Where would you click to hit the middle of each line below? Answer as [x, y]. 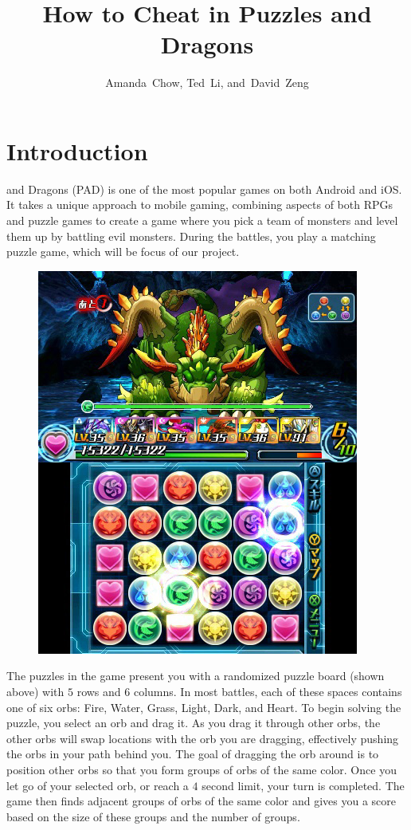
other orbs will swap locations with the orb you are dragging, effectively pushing [203, 738]
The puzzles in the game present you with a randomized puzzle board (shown [196, 676]
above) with [35, 691]
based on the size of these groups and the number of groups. [153, 816]
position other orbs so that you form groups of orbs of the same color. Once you [202, 769]
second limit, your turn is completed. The [303, 785]
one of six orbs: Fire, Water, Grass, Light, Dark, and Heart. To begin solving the [204, 707]
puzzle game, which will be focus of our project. [123, 252]
